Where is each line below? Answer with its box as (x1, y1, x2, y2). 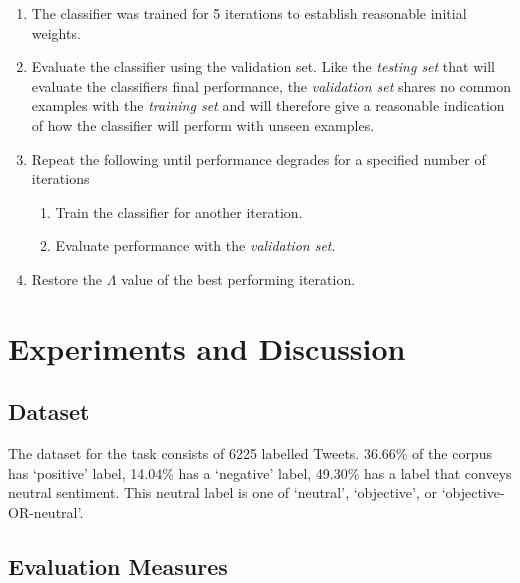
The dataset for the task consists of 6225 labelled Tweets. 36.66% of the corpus (8, 443, 492, 464)
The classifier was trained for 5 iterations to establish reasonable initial (31, 3, 467, 23)
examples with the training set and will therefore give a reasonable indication (31, 95, 505, 116)
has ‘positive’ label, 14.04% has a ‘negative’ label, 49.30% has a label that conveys (8, 462, 512, 483)
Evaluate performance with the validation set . (55, 235, 336, 256)
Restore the (31, 268, 103, 289)
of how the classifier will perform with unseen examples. (31, 114, 375, 135)
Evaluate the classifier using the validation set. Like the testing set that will (31, 56, 495, 77)
